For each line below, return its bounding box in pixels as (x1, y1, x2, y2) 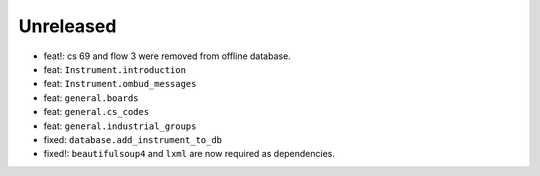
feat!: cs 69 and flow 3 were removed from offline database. (43, 50, 292, 62)
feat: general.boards (43, 91, 139, 104)
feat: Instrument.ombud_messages (43, 78, 197, 90)
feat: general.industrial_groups (43, 120, 197, 132)
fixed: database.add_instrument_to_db (43, 133, 223, 145)
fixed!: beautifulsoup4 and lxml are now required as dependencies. (43, 148, 335, 160)
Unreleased (18, 15, 117, 37)
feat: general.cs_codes (43, 106, 150, 118)
